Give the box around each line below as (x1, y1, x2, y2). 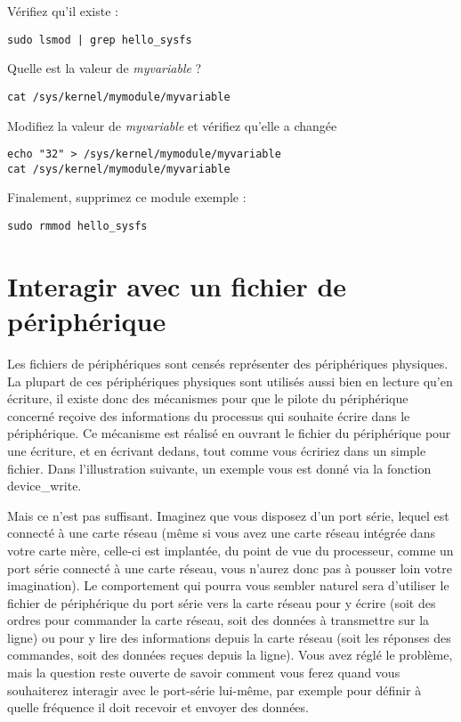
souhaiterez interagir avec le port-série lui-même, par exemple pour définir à (7, 680, 422, 699)
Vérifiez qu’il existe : (7, 2, 118, 20)
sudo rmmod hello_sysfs (7, 220, 148, 232)
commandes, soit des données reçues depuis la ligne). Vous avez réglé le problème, (7, 645, 453, 664)
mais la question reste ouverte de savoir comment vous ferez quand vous (7, 663, 400, 682)
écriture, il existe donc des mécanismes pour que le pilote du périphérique (7, 389, 408, 408)
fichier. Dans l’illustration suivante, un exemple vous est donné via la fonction (7, 458, 432, 477)
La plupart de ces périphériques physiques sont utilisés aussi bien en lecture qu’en (7, 371, 453, 390)
